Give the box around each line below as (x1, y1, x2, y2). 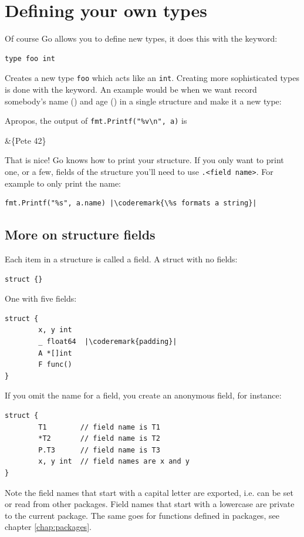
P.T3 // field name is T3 (38, 445, 160, 454)
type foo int (5, 54, 55, 63)
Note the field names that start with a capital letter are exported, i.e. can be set (5, 486, 293, 498)
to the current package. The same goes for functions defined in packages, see (5, 509, 279, 521)
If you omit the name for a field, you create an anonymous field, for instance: (5, 389, 282, 401)
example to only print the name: (5, 177, 121, 189)
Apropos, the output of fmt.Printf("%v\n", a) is (5, 114, 187, 127)
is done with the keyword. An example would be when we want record (5, 83, 257, 95)
